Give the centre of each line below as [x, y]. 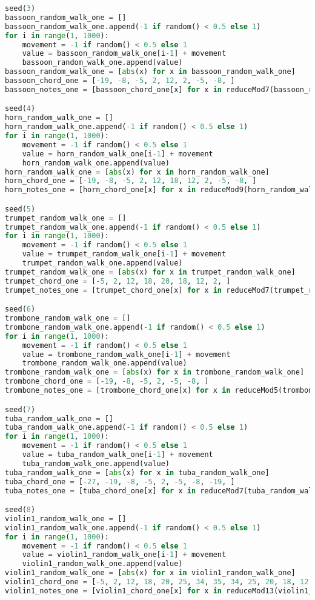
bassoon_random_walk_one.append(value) [102, 63]
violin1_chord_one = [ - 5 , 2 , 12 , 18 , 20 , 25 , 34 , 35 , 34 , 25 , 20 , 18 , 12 [157, 582]
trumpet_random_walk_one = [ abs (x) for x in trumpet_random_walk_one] [150, 272]
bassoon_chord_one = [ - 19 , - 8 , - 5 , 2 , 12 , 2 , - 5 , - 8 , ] [120, 81]
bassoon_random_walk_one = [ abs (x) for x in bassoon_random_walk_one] [150, 72]
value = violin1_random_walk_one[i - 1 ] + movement [124, 555]
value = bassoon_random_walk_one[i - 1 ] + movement [124, 54]
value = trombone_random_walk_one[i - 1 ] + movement [126, 354]
